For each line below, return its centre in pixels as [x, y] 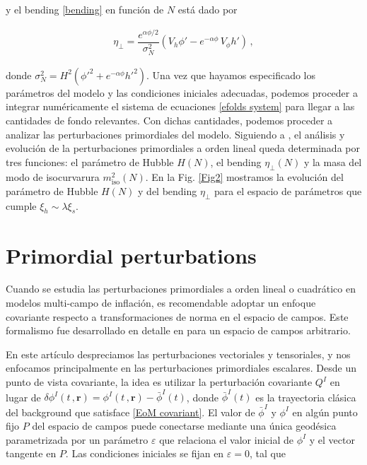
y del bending [168, 190]
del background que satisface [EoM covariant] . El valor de [130, 412]
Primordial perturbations [131, 255]
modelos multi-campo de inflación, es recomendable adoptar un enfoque [161, 303]
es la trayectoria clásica [306, 397]
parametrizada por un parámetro [77, 439]
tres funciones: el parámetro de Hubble [90, 161]
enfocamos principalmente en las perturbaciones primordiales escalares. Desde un [181, 368]
